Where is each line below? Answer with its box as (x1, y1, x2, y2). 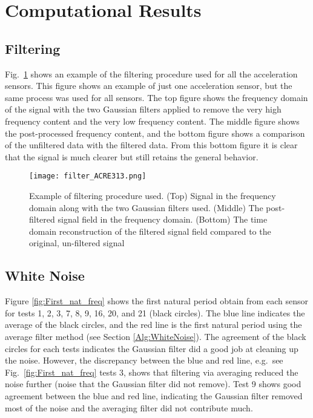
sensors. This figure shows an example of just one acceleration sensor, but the (5, 79, 292, 92)
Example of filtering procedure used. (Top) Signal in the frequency (29, 189, 276, 201)
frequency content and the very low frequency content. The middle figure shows (5, 114, 300, 127)
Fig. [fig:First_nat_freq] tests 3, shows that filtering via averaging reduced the (5, 365, 298, 378)
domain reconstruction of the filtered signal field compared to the (29, 224, 271, 237)
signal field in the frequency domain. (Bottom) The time (58, 213, 268, 226)
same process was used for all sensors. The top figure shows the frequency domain (5, 91, 308, 103)
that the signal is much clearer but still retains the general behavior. (5, 150, 259, 163)
